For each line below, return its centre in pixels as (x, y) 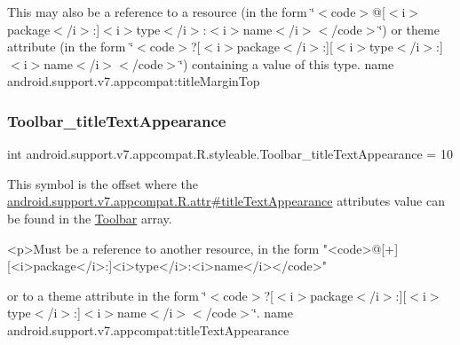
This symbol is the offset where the (103, 183)
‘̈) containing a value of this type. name (287, 63)
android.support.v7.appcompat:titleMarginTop (134, 81)
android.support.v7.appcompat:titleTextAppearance (148, 329)
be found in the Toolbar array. (90, 218)
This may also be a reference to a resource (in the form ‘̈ (161, 12)
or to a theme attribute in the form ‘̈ (107, 295)
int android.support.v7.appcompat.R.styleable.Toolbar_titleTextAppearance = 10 (230, 154)
